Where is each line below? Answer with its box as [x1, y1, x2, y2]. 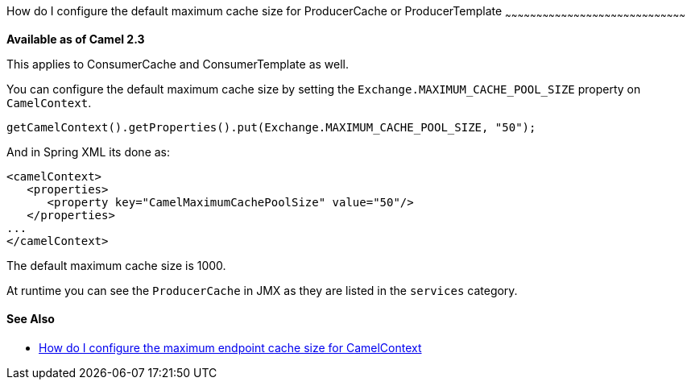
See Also [6, 312, 55, 326]
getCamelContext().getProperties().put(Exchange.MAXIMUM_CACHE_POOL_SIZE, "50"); [6, 120, 536, 134]
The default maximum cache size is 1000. [6, 258, 226, 272]
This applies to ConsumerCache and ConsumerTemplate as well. [6, 56, 350, 71]
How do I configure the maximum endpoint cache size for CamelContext [39, 341, 422, 355]
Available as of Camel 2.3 [6, 31, 145, 46]
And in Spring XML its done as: [6, 144, 171, 159]
